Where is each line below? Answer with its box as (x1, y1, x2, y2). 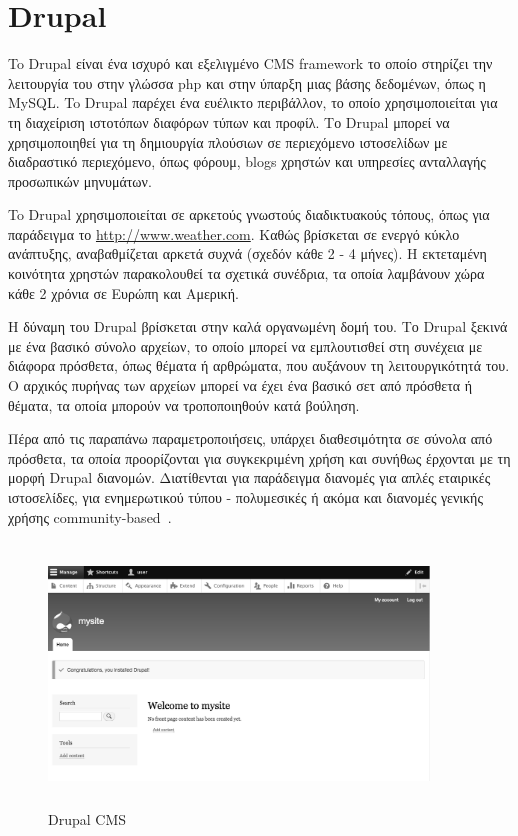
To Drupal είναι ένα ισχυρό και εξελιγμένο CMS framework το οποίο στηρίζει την (8, 53, 493, 74)
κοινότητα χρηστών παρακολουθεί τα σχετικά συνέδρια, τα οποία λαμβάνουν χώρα (8, 263, 485, 284)
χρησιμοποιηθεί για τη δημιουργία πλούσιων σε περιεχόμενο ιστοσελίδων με (8, 131, 448, 152)
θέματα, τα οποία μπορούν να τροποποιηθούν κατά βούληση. (8, 394, 360, 415)
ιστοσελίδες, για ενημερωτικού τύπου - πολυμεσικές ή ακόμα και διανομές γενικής (8, 487, 483, 507)
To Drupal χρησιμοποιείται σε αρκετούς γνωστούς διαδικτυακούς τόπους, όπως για (8, 204, 490, 225)
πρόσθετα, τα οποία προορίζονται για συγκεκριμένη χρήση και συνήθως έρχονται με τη (8, 447, 511, 468)
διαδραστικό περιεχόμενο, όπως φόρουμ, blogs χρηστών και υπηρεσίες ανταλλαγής (8, 151, 486, 172)
